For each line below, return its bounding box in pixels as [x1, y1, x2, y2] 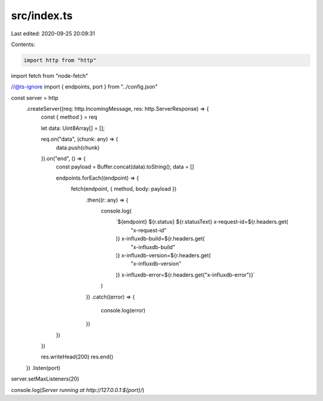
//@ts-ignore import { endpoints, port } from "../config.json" [11, 83, 158, 90]
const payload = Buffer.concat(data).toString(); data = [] [56, 163, 194, 171]
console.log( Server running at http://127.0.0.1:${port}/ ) [11, 386, 145, 393]
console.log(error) [100, 306, 146, 314]
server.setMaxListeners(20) [11, 375, 80, 382]
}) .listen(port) [26, 364, 61, 371]
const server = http [11, 94, 59, 101]
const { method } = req [41, 114, 97, 121]
